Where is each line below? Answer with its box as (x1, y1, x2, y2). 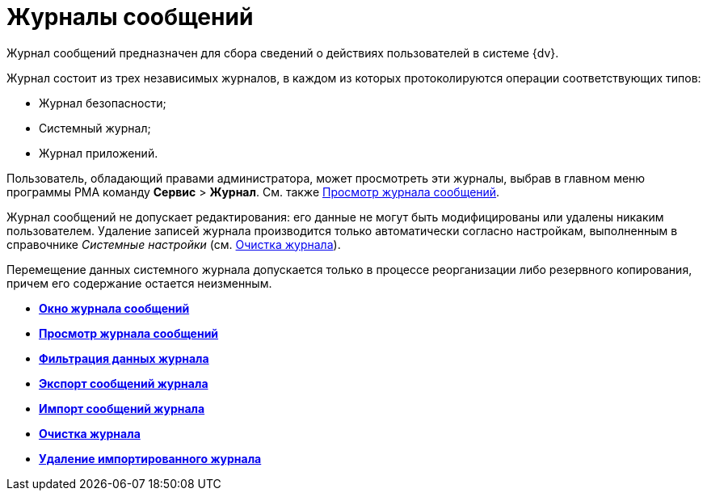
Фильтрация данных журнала (39, 351, 209, 365)
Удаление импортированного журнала (39, 451, 262, 465)
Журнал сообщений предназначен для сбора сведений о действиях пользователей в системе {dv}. (6, 45, 559, 60)
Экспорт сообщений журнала (39, 376, 208, 390)
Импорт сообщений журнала (39, 401, 205, 415)
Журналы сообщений (6, 3, 254, 31)
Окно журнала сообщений (39, 301, 190, 315)
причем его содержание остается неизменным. (6, 276, 272, 290)
